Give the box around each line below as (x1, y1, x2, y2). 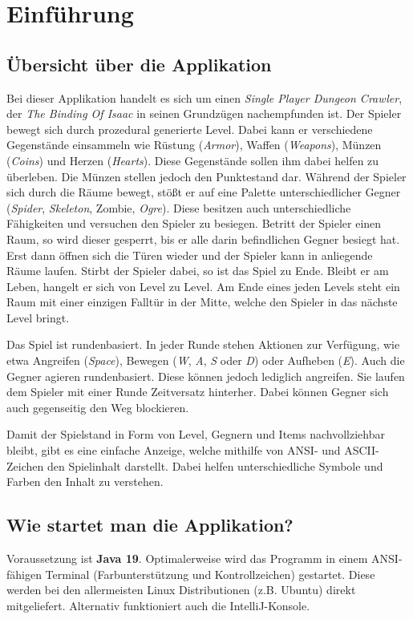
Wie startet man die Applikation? (6, 512, 294, 537)
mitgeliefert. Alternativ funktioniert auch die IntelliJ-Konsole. (6, 597, 310, 613)
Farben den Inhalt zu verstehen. (6, 473, 164, 490)
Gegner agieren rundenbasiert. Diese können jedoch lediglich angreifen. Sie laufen (6, 367, 405, 384)
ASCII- (344, 442, 379, 459)
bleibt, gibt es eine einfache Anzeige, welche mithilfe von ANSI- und (6, 442, 341, 459)
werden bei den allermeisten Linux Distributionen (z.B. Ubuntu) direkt (6, 581, 356, 598)
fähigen (6, 565, 42, 582)
